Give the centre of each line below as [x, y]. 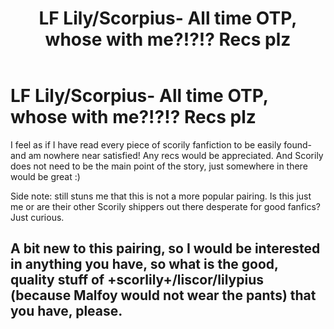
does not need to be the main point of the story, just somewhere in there [159, 166]
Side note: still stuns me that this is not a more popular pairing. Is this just [161, 196]
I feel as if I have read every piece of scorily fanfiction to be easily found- [161, 144]
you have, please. [66, 311]
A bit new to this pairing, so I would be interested [165, 248]
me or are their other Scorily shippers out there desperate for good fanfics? [165, 206]
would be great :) [45, 176]
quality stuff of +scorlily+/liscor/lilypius [137, 280]
